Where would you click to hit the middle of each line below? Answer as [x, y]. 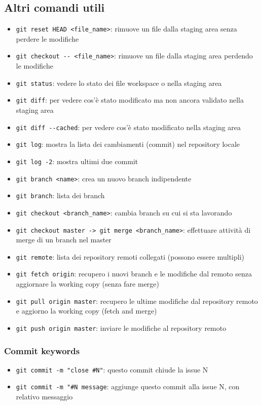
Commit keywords [42, 350]
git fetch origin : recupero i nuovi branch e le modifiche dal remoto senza [134, 274]
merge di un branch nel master [64, 240]
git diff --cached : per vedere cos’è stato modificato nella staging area [128, 127]
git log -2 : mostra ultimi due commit [77, 161]
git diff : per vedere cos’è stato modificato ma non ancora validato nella [130, 100]
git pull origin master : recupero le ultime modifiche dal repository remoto [137, 301]
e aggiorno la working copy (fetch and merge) [86, 311]
